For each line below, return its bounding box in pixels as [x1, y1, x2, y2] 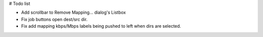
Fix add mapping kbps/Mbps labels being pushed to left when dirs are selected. [21, 23, 181, 29]
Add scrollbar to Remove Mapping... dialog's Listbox [21, 10, 126, 16]
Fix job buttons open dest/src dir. [21, 16, 88, 22]
